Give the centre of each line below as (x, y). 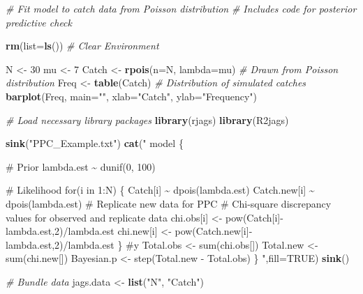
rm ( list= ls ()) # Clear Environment (82, 46)
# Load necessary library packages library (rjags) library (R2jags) (147, 119)
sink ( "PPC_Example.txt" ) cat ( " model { (95, 143)
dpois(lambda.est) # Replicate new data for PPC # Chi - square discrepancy (169, 203)
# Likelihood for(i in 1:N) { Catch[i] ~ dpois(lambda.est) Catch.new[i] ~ (160, 190)
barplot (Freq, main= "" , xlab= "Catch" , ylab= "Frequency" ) (132, 96)
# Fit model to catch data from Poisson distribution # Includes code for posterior (181, 8)
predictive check (39, 22)
